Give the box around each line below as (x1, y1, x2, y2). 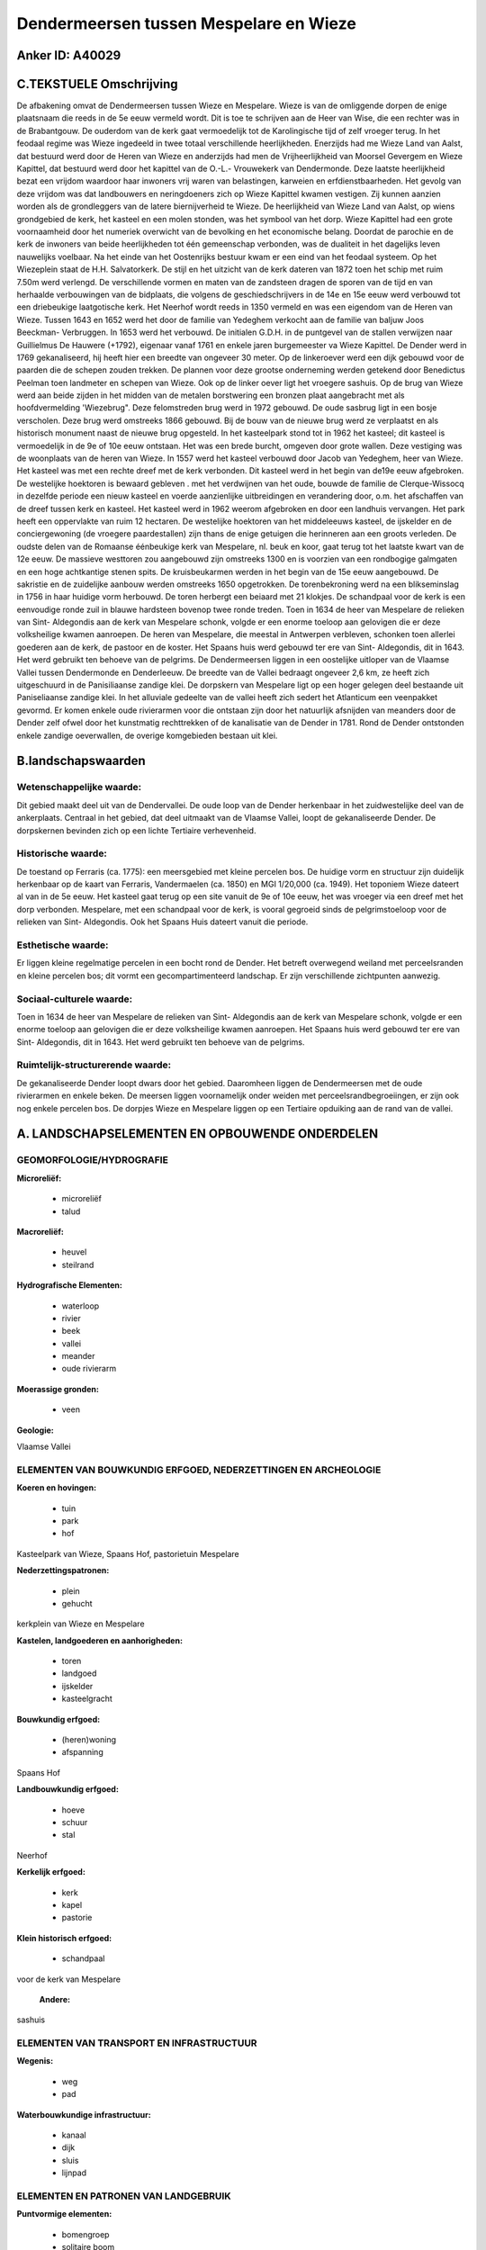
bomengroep (61, 2228, 110, 2240)
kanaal (61, 2129, 86, 2140)
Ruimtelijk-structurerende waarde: (16, 1058, 171, 1071)
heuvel (61, 1246, 87, 1257)
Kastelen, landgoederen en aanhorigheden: (16, 1634, 184, 1646)
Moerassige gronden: (16, 1383, 99, 1394)
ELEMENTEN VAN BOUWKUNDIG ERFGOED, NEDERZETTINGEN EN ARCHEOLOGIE (16, 1463, 382, 1476)
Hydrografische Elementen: (16, 1280, 123, 1291)
